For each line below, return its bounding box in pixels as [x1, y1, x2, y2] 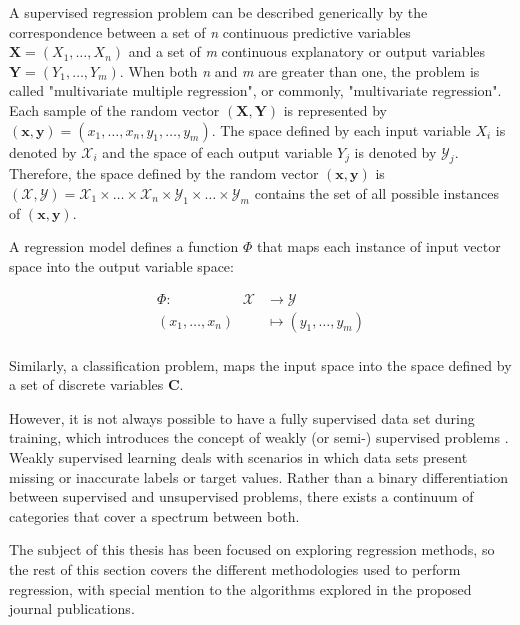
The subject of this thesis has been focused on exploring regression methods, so [9, 539, 495, 560]
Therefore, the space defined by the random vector [9, 163, 319, 184]
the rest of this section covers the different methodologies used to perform [9, 558, 461, 579]
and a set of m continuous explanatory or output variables [128, 41, 486, 62]
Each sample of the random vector [9, 99, 220, 120]
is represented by [283, 99, 387, 120]
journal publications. [9, 598, 135, 619]
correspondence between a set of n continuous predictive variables [9, 21, 411, 42]
